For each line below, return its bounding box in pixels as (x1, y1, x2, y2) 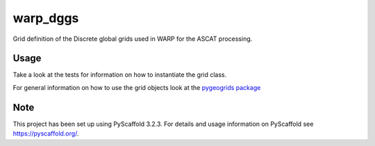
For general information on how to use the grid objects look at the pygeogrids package (12, 83, 261, 91)
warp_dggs (12, 10, 79, 26)
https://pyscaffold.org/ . (12, 129, 79, 138)
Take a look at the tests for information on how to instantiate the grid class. (12, 71, 227, 79)
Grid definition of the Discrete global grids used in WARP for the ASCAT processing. (12, 35, 253, 43)
